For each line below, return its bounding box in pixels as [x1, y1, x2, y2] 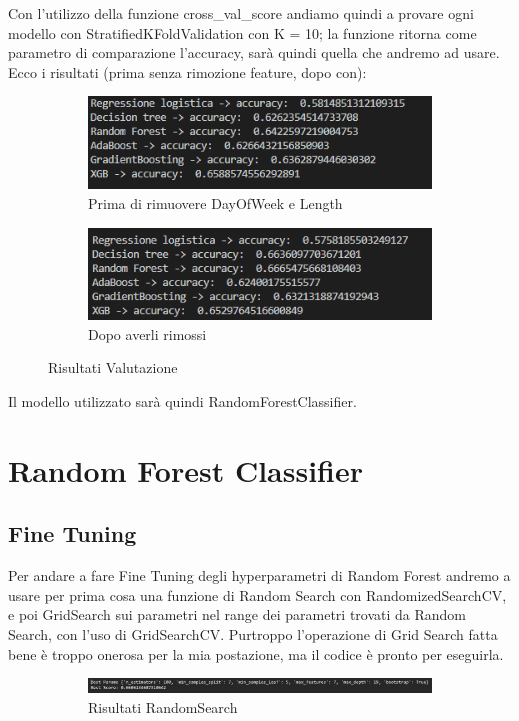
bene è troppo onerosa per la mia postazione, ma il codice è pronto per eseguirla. [8, 643, 504, 664]
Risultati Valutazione [48, 357, 178, 378]
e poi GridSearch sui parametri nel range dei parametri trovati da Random [8, 604, 467, 625]
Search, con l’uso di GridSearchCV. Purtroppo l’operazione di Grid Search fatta [8, 624, 498, 645]
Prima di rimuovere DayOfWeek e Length [88, 193, 343, 214]
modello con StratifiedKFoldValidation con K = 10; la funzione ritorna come [8, 22, 477, 43]
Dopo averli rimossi [88, 323, 207, 344]
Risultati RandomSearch [88, 696, 238, 717]
